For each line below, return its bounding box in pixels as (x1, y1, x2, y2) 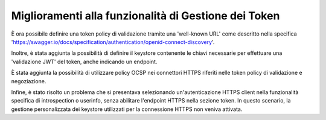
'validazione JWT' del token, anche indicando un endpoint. (11, 58, 158, 65)
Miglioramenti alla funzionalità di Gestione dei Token (11, 9, 280, 22)
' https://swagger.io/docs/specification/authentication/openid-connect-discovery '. (11, 38, 215, 45)
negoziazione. (11, 77, 46, 84)
